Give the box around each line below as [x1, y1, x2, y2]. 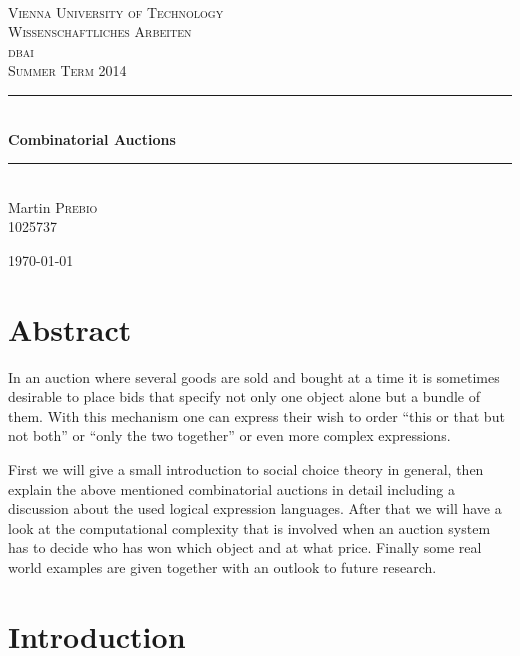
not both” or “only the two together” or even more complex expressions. [8, 425, 451, 446]
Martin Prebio [8, 196, 98, 217]
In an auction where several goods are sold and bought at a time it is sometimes [8, 366, 500, 387]
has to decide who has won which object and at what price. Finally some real [8, 537, 482, 558]
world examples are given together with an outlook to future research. [8, 557, 437, 577]
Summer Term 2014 [8, 60, 127, 81]
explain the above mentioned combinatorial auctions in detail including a [8, 478, 455, 499]
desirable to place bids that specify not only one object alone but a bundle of [8, 386, 481, 407]
